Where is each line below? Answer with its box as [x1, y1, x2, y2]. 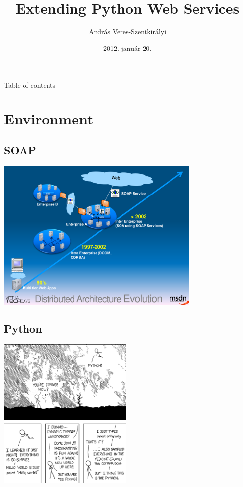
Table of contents [4, 80, 56, 90]
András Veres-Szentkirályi [88, 26, 167, 37]
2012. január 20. [103, 43, 152, 53]
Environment [4, 109, 94, 129]
